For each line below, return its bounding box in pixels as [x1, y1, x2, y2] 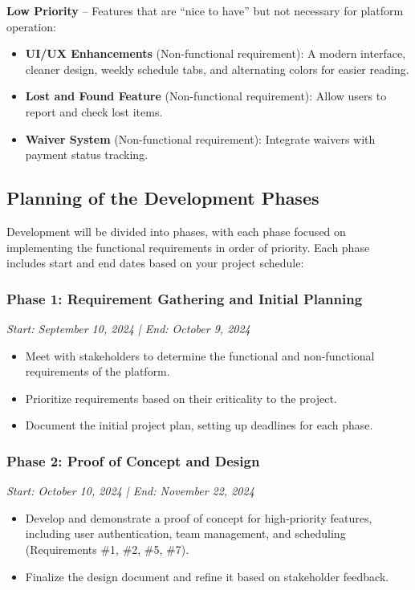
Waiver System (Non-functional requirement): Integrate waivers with [25, 130, 376, 147]
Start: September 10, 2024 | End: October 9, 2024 [6, 319, 250, 336]
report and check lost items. [25, 103, 163, 120]
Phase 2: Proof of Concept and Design [6, 450, 260, 470]
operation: [6, 18, 56, 35]
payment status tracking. [25, 146, 149, 163]
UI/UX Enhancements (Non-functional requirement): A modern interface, [25, 45, 406, 62]
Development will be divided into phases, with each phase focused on [6, 222, 346, 239]
